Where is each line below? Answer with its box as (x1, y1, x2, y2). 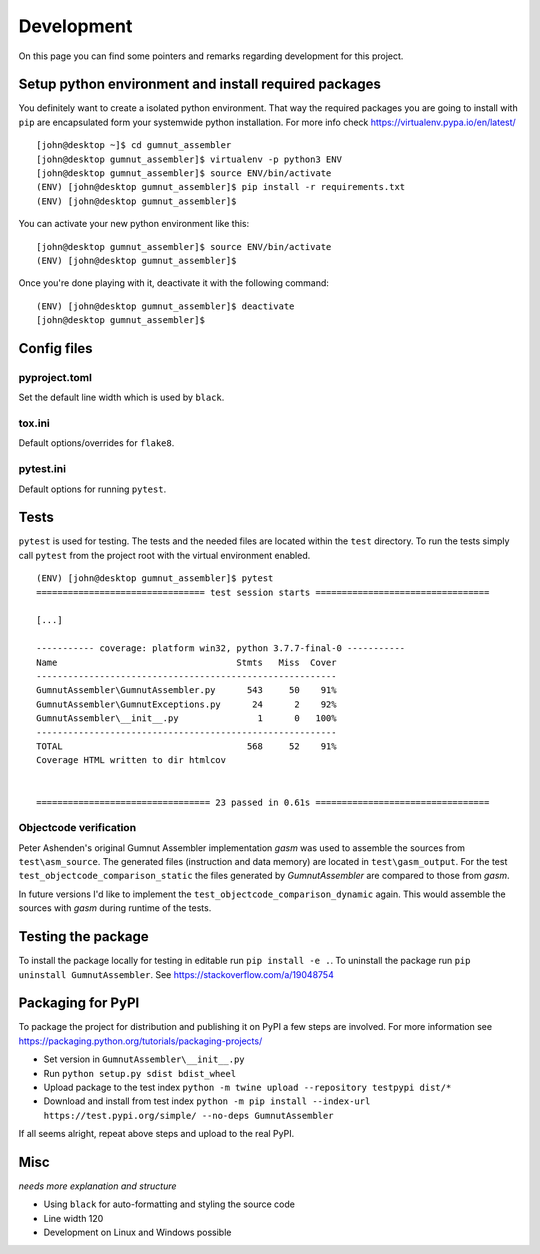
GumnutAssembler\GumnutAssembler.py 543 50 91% (36, 685, 337, 696)
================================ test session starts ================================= (36, 586, 490, 598)
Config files (18, 340, 94, 357)
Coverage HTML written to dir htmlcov (36, 755, 227, 766)
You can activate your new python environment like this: (18, 218, 250, 230)
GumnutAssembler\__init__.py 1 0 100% (36, 713, 337, 724)
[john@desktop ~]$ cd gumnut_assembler (36, 140, 232, 151)
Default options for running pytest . (18, 483, 167, 495)
